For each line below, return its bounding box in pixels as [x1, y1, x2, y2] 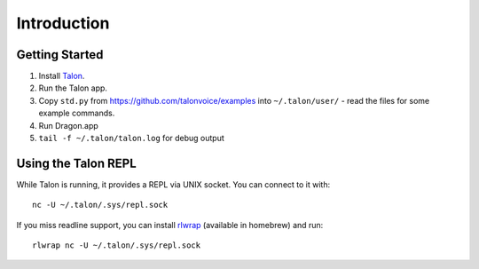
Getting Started [16, 47, 104, 62]
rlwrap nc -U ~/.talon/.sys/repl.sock [32, 241, 201, 250]
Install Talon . [38, 71, 85, 82]
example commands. [38, 107, 115, 119]
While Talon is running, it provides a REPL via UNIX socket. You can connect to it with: [16, 178, 331, 190]
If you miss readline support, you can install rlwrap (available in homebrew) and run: [16, 219, 324, 230]
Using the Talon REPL [16, 155, 137, 170]
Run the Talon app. [38, 83, 108, 93]
